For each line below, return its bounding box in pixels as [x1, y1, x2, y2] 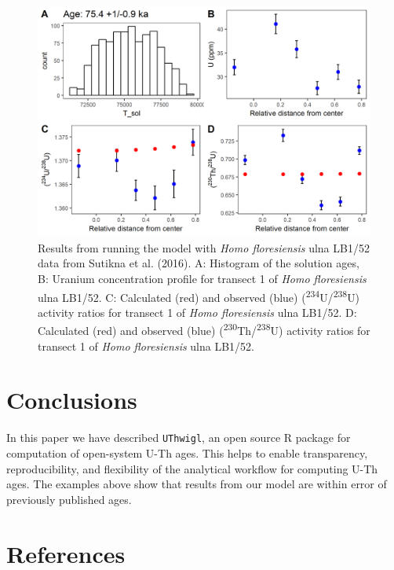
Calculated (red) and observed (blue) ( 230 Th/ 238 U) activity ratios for [38, 320, 370, 339]
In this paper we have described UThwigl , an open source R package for [6, 429, 351, 446]
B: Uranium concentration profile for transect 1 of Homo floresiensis [38, 270, 367, 286]
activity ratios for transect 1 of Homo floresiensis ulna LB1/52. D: [38, 303, 357, 320]
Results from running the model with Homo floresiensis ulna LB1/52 [38, 239, 370, 256]
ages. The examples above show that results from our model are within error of [6, 476, 387, 492]
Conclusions [6, 384, 137, 416]
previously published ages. [6, 491, 132, 507]
